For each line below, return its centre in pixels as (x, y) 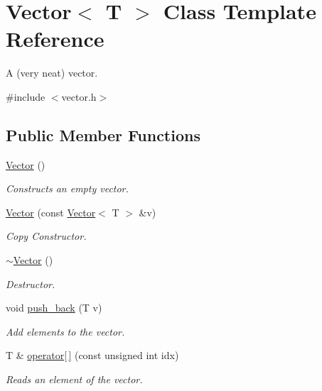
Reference (55, 39)
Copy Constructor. (46, 236)
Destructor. (31, 283)
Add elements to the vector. (65, 331)
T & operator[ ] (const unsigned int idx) (92, 355)
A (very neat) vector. (52, 73)
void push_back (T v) (54, 308)
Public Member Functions (103, 134)
